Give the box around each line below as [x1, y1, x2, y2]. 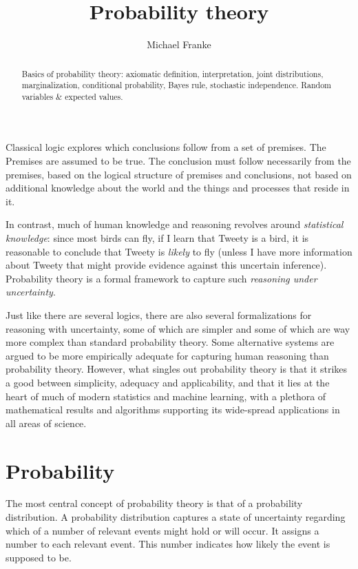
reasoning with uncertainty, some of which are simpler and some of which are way [6, 321, 350, 335]
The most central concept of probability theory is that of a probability [6, 496, 303, 510]
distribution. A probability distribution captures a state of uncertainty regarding [6, 510, 346, 524]
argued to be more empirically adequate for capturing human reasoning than [6, 348, 329, 362]
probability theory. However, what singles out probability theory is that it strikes [6, 362, 348, 376]
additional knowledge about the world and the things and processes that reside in [6, 180, 350, 195]
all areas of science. [6, 415, 87, 430]
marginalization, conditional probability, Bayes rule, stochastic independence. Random [21, 79, 332, 91]
